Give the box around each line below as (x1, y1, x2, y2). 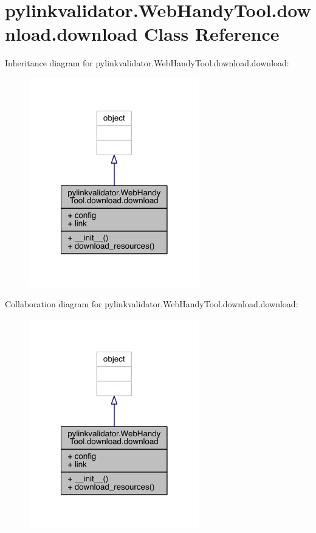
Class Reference (143, 21, 280, 46)
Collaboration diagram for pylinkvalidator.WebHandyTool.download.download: (5, 298, 298, 310)
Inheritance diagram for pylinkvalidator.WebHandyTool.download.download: (5, 57, 289, 69)
